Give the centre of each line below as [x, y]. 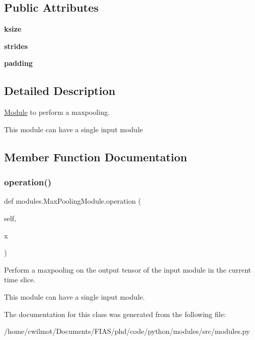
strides [16, 46]
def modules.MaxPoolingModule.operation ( [73, 201]
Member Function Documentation [96, 156]
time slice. [20, 280]
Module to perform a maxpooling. [57, 112]
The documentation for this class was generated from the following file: [115, 314]
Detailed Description [60, 91]
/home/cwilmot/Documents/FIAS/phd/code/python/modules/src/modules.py [127, 331]
